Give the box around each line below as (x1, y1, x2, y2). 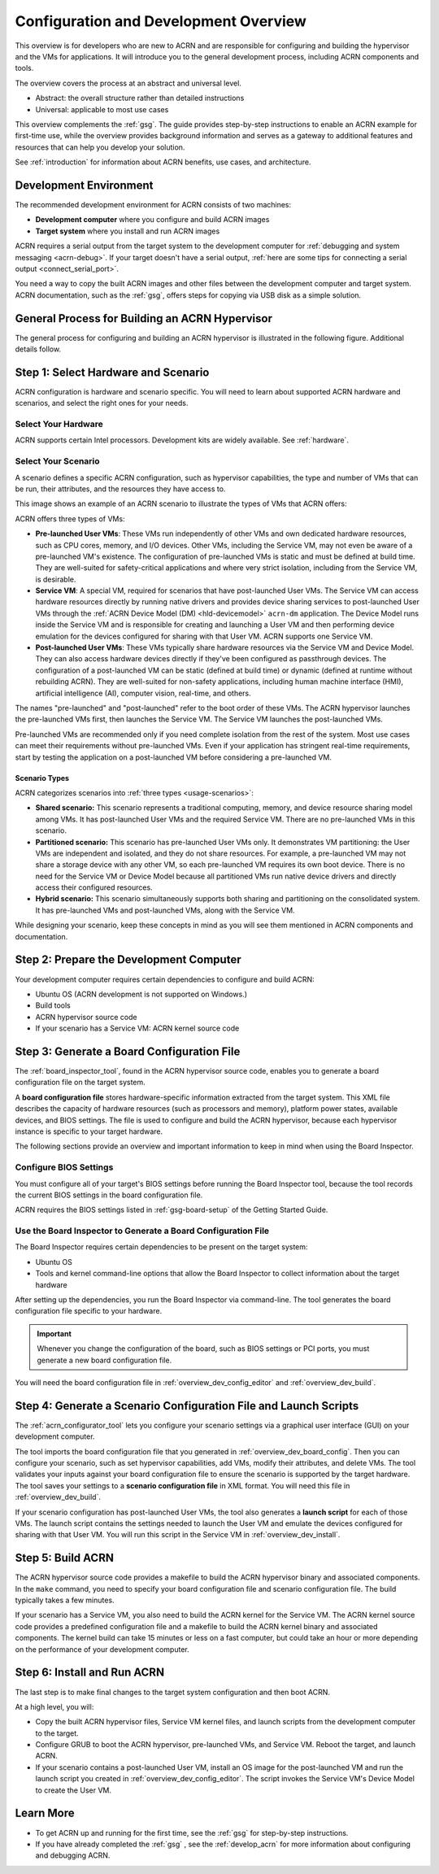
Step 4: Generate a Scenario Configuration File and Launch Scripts (15, 1399, 359, 1413)
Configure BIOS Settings (15, 1161, 114, 1173)
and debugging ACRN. (35, 1850, 111, 1860)
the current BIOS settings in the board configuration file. (15, 1190, 203, 1200)
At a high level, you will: (15, 1702, 94, 1711)
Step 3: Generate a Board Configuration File (15, 1044, 241, 1058)
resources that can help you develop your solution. (15, 142, 185, 152)
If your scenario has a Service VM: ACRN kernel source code (35, 1023, 240, 1033)
